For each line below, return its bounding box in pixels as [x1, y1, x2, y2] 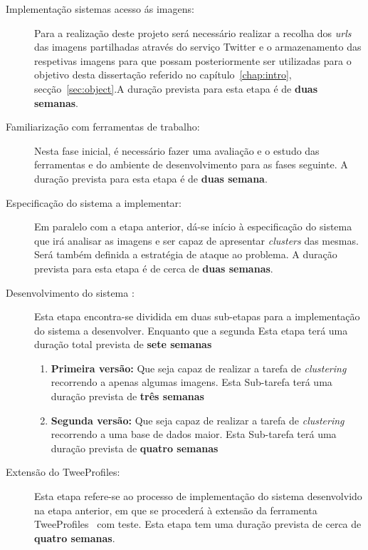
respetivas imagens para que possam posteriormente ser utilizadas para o [34, 53, 352, 68]
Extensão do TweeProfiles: [6, 464, 120, 479]
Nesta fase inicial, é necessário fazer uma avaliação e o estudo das [34, 143, 320, 158]
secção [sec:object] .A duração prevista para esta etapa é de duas [34, 81, 318, 96]
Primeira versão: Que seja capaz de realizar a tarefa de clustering [51, 360, 347, 375]
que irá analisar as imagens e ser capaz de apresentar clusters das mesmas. [34, 233, 359, 248]
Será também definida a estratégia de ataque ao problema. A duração [34, 247, 337, 262]
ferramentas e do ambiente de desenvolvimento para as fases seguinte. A [34, 157, 348, 172]
